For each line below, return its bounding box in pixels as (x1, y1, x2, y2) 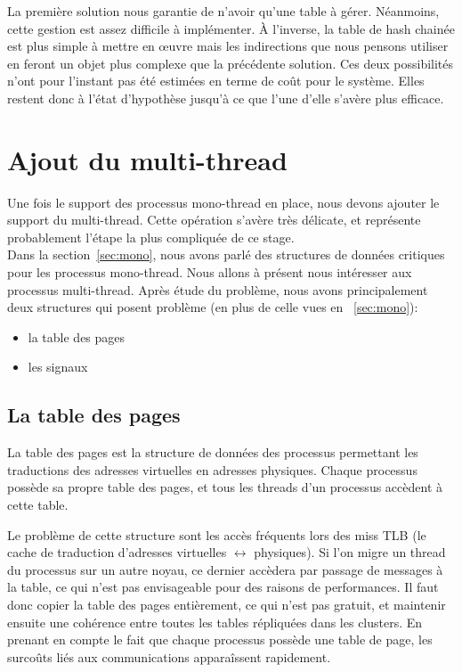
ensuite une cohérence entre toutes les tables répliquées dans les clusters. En (7, 612, 423, 631)
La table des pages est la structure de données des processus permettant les (7, 443, 418, 462)
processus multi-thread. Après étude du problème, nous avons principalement (7, 280, 428, 299)
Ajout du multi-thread (7, 141, 288, 177)
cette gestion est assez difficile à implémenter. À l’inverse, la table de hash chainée (7, 19, 455, 37)
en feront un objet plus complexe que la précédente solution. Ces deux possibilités (7, 53, 454, 72)
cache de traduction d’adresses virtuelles (7, 543, 227, 561)
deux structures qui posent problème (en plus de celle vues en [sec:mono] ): (7, 298, 418, 316)
